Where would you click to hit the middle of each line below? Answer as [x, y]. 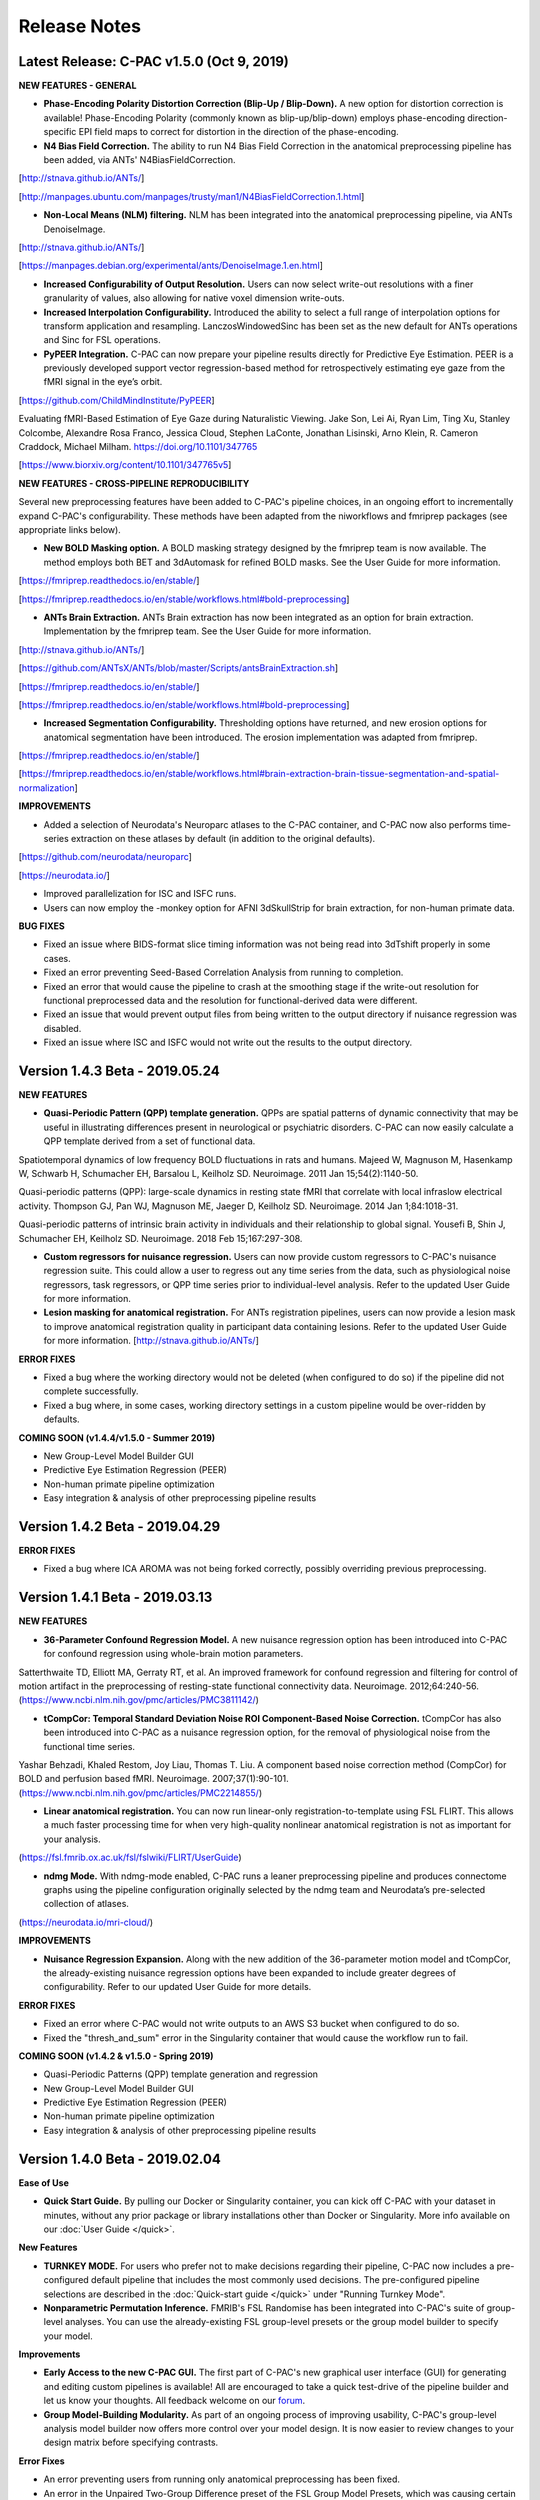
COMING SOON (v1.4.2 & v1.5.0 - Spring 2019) [116, 2056]
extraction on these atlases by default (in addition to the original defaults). [223, 839]
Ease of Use [44, 2182]
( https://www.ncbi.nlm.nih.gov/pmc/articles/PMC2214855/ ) [140, 1792]
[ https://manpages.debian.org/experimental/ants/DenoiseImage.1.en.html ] [171, 266]
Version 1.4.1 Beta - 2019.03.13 [115, 1597]
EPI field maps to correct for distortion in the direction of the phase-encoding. [238, 132]
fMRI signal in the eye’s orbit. [103, 382]
